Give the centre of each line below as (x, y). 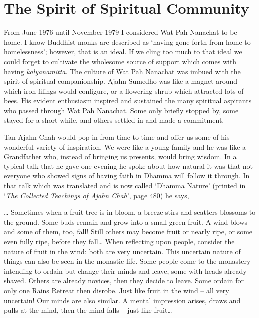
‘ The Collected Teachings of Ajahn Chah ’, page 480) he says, (97, 195)
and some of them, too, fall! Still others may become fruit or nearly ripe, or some (128, 232)
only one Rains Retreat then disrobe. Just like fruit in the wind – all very (117, 290)
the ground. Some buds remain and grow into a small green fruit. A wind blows (126, 222)
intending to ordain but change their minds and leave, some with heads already (125, 270)
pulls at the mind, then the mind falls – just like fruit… (88, 310)
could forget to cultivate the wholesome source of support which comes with (120, 61)
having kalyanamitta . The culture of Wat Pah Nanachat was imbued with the (122, 71)
